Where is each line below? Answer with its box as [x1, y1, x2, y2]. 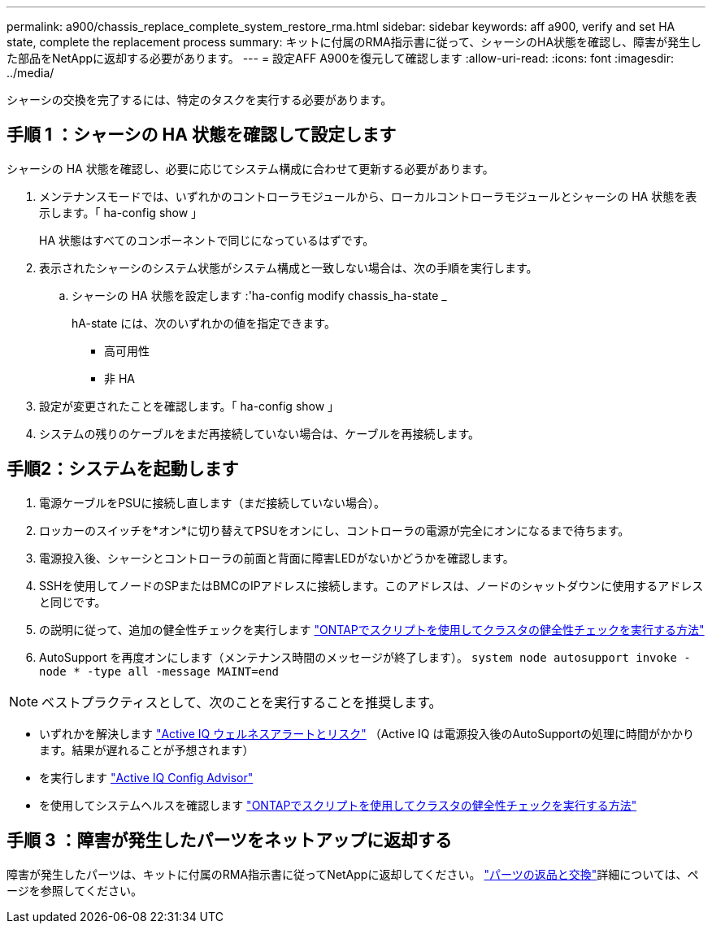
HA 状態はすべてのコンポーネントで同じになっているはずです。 [39, 232, 375, 247]
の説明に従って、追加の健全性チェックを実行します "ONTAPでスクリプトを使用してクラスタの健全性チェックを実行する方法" [39, 622, 705, 637]
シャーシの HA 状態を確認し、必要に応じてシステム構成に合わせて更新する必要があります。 [7, 161, 494, 176]
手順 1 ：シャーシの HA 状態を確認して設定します [7, 124, 397, 146]
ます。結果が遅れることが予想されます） [39, 742, 254, 757]
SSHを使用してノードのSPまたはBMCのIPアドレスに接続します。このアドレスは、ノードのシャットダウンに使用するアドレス [39, 578, 704, 593]
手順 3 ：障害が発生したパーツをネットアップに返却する [7, 830, 453, 851]
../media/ [7, 66, 54, 80]
